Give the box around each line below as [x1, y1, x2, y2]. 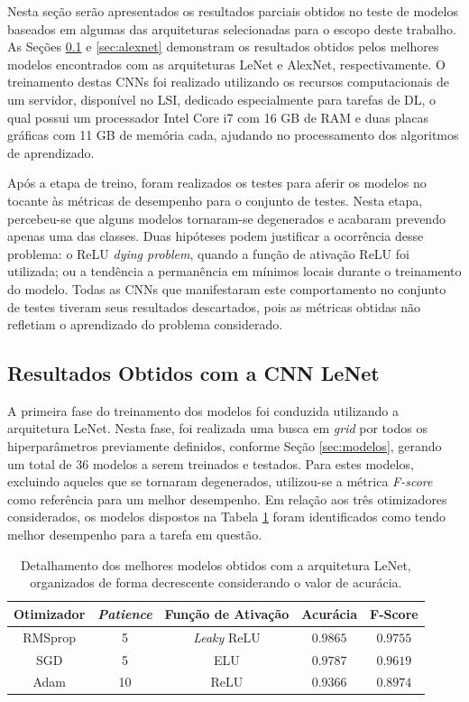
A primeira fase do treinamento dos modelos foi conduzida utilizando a [7, 401, 399, 420]
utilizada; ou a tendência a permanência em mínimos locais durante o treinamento [7, 262, 462, 281]
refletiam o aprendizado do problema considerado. [7, 315, 283, 334]
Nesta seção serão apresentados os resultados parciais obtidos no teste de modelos [7, 2, 458, 20]
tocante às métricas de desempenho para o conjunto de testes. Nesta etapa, [7, 190, 423, 209]
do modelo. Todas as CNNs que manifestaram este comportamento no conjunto [7, 279, 446, 298]
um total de [7, 454, 72, 473]
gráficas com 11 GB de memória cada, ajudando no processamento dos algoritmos [7, 125, 459, 144]
